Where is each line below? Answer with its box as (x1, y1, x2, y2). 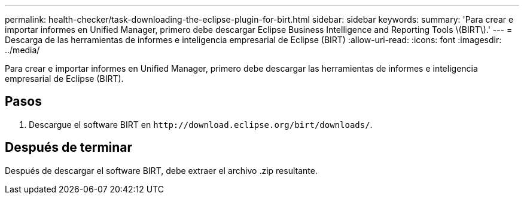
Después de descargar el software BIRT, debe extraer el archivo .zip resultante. (5, 165, 318, 176)
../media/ (5, 45, 40, 55)
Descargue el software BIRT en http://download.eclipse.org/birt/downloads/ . (29, 119, 373, 130)
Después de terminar (5, 140, 133, 155)
